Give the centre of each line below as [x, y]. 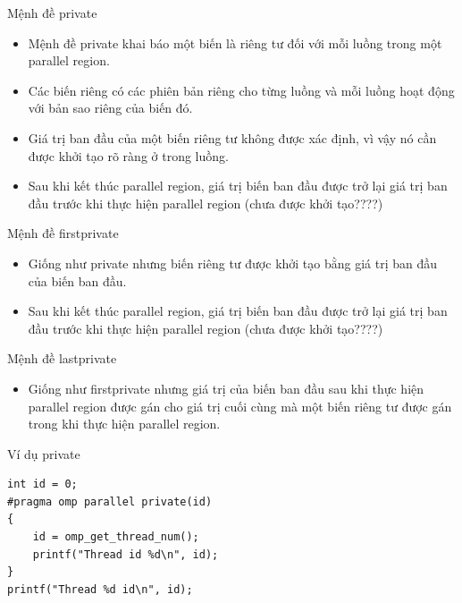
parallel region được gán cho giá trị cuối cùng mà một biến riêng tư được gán [240, 406]
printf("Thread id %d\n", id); [126, 554]
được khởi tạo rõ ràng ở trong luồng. [128, 155]
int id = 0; [42, 484]
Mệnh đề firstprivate [63, 233]
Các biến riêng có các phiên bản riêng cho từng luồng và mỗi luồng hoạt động [241, 90]
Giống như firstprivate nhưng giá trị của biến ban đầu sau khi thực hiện [226, 388]
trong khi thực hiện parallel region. [124, 424]
